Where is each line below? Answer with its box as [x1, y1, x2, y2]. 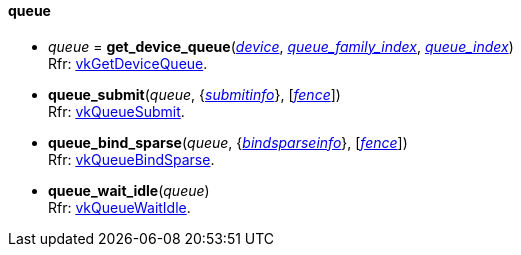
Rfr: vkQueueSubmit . [48, 102, 185, 120]
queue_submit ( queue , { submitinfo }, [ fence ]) [48, 85, 341, 103]
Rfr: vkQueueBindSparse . [48, 150, 215, 168]
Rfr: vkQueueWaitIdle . [48, 198, 191, 216]
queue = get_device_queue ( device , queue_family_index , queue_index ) [48, 37, 514, 55]
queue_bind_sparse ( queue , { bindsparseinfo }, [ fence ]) [48, 133, 408, 151]
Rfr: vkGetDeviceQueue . [48, 54, 208, 72]
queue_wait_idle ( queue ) [48, 181, 210, 199]
